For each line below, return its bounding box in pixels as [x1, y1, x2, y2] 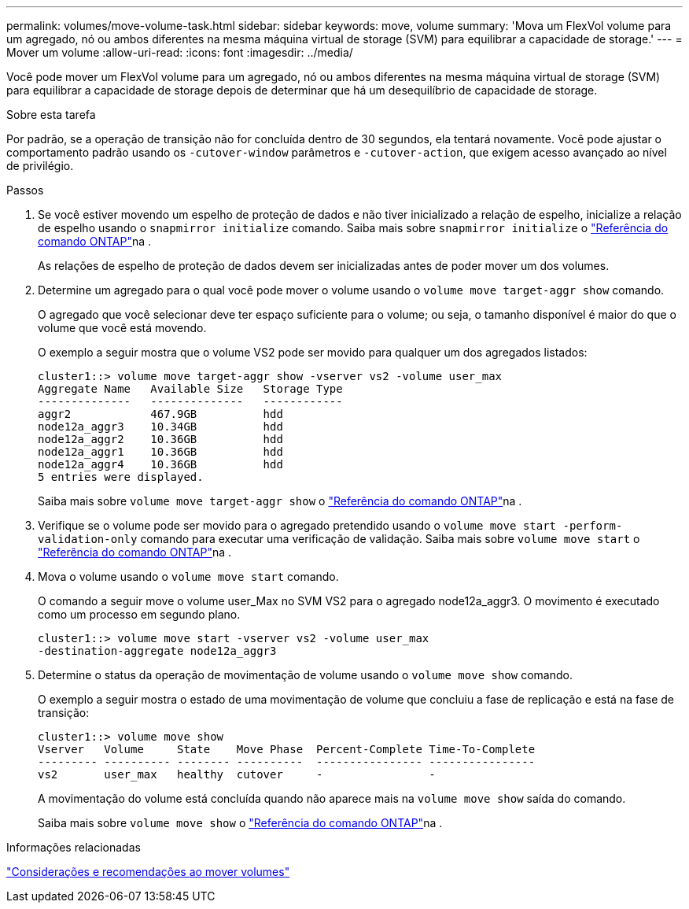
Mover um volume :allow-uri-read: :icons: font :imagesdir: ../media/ [6, 46, 353, 59]
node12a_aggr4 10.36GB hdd [38, 458, 283, 471]
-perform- [562, 519, 623, 532]
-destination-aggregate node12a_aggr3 [38, 645, 277, 657]
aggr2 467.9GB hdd [38, 408, 283, 420]
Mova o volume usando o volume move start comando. [38, 570, 339, 583]
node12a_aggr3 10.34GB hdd [38, 420, 283, 433]
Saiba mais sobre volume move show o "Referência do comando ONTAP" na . [38, 816, 443, 830]
